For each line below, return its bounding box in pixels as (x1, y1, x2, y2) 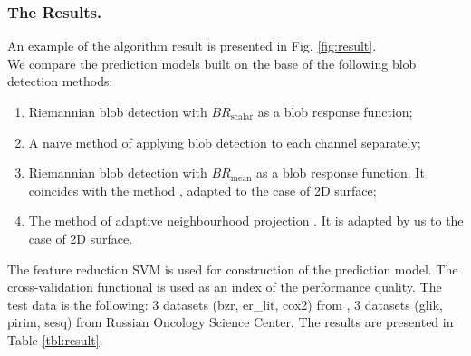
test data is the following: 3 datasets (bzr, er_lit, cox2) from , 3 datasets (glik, (7, 294, 443, 313)
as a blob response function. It (256, 163, 425, 182)
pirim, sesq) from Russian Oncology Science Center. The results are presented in (7, 313, 454, 332)
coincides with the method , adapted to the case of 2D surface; (28, 180, 377, 199)
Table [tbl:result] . (7, 330, 103, 349)
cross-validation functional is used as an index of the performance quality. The (7, 277, 442, 296)
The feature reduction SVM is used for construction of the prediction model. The (7, 259, 458, 278)
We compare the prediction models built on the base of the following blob (7, 53, 417, 72)
